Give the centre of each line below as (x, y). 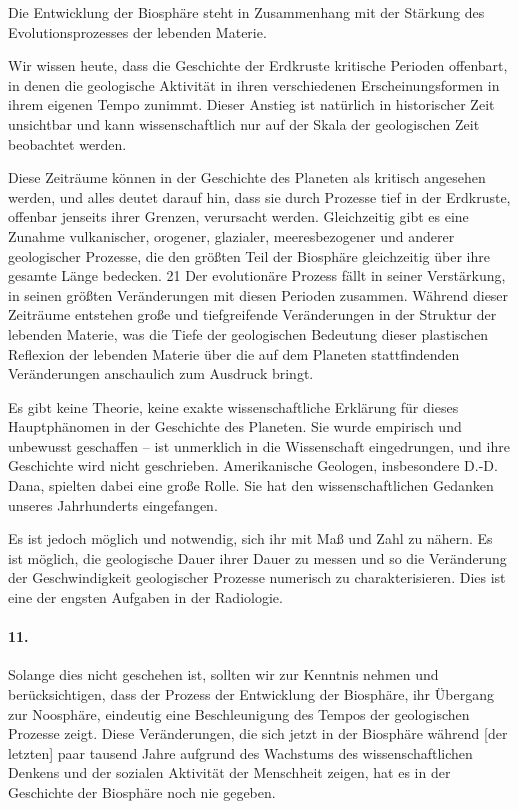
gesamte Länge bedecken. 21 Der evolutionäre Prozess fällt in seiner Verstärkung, (257, 275)
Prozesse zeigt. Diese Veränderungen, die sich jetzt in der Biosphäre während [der (258, 733)
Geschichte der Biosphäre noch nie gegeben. (142, 791)
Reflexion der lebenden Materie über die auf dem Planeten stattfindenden (234, 353)
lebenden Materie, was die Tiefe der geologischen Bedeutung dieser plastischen (248, 333)
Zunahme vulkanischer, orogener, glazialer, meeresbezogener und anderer (231, 235)
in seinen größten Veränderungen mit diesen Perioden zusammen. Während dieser (258, 294)
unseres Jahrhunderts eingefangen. (113, 504)
